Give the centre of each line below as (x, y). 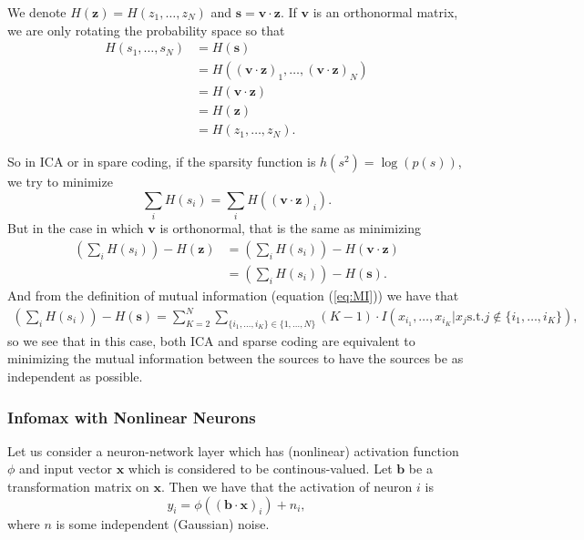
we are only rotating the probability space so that (146, 30)
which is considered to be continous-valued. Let (260, 469)
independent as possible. (75, 377)
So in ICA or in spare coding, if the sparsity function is (162, 162)
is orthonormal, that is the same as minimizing (291, 228)
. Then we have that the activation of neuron (287, 487)
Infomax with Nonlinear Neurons (132, 417)
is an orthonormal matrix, (385, 12)
